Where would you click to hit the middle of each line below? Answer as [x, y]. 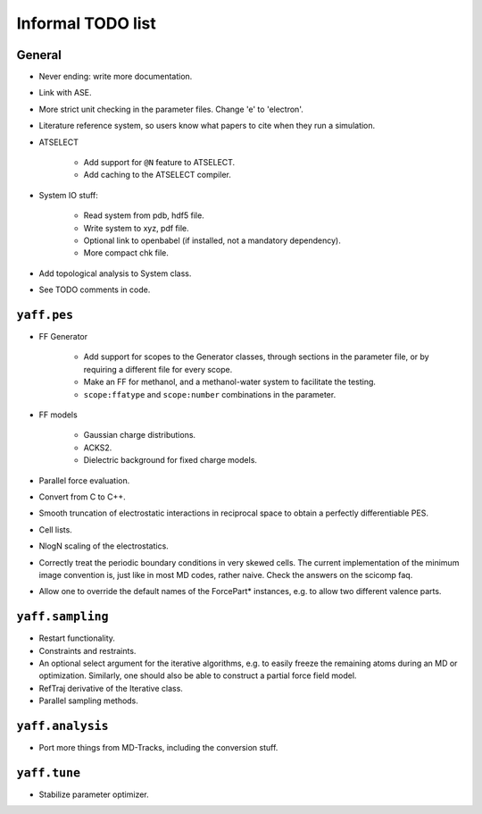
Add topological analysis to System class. [115, 273]
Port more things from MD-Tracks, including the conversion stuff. [158, 748]
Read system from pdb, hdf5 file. [144, 215]
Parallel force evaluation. [84, 480]
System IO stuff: [68, 195]
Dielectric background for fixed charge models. [170, 460]
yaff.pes [45, 315]
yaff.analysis [62, 726]
